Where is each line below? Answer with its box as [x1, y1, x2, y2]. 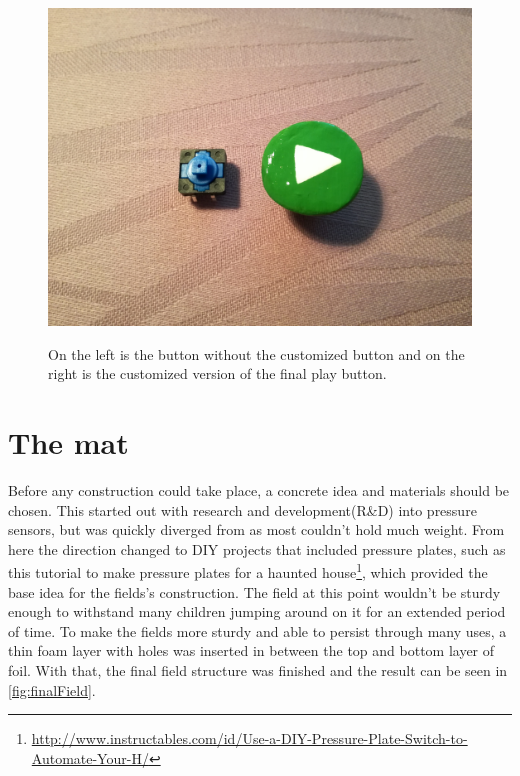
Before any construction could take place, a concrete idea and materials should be [8, 479, 510, 500]
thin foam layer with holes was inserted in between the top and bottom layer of [8, 640, 495, 661]
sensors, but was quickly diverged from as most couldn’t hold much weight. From [8, 519, 505, 540]
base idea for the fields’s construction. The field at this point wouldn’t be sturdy [8, 581, 501, 602]
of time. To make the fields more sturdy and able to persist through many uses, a [8, 620, 507, 641]
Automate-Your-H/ [31, 747, 149, 768]
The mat [8, 421, 129, 462]
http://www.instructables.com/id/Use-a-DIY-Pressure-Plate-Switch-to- [31, 728, 468, 749]
